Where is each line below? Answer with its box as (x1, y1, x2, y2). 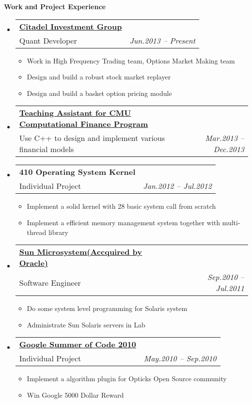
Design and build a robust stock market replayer (27, 72, 171, 82)
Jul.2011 (216, 282, 244, 294)
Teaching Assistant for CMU (19, 107, 131, 119)
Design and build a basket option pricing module (27, 88, 172, 98)
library (48, 227, 68, 237)
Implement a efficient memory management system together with (27, 217, 220, 227)
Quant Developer (19, 34, 77, 46)
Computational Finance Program (19, 118, 148, 130)
